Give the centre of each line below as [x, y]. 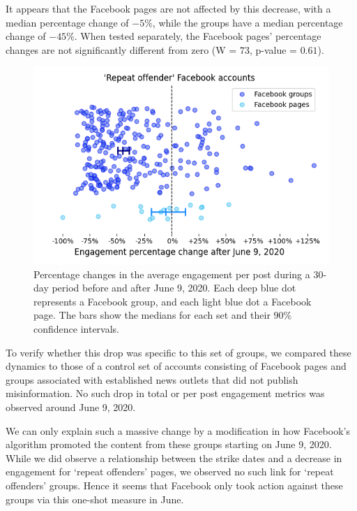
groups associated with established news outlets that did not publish [152, 379]
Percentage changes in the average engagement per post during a [172, 274]
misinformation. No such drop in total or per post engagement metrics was [165, 393]
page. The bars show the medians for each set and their [152, 315]
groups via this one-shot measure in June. [95, 499]
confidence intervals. [77, 329]
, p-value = [273, 49]
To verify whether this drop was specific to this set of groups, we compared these [178, 352]
